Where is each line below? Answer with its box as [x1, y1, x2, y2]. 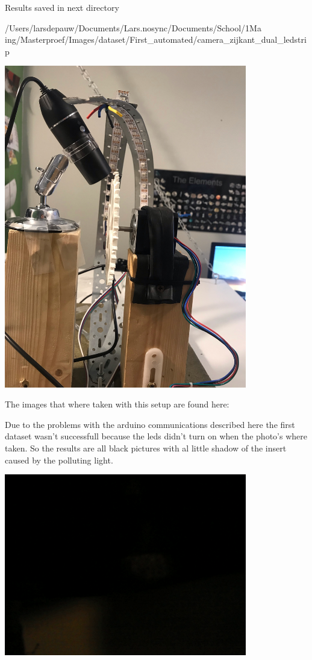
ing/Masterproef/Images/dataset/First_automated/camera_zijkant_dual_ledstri [5, 33, 307, 46]
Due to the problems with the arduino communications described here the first [5, 418, 295, 430]
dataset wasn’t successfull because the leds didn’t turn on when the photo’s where [5, 430, 307, 442]
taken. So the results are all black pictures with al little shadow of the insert [5, 442, 287, 454]
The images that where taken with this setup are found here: [5, 398, 229, 410]
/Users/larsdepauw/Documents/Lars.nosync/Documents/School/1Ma [5, 21, 261, 34]
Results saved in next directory [5, 1, 119, 13]
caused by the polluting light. [5, 453, 113, 466]
